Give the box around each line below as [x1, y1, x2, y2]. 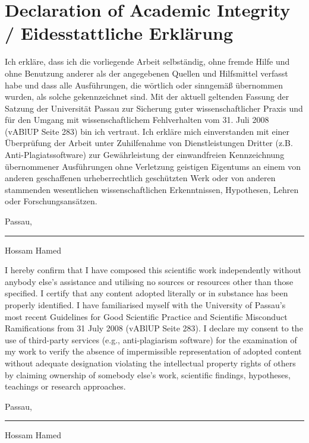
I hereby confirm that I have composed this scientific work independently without [5, 264, 301, 276]
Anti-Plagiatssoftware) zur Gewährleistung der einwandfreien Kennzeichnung [5, 148, 285, 161]
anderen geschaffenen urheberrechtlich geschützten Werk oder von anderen [5, 172, 276, 184]
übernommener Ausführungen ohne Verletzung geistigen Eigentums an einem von [5, 160, 301, 172]
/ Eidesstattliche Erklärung [5, 21, 234, 45]
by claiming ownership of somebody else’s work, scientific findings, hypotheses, [5, 368, 291, 381]
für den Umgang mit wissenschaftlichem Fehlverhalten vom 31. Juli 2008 [5, 113, 269, 126]
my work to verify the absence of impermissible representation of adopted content [5, 345, 302, 357]
